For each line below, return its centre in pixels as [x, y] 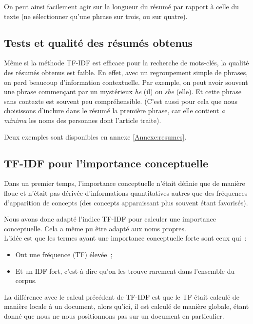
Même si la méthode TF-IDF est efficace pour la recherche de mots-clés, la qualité [126, 63]
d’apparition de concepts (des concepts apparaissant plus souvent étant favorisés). [126, 202]
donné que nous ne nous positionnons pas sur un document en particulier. [114, 315]
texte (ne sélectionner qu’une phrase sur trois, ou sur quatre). [96, 16]
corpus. [26, 280]
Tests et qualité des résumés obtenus [98, 42]
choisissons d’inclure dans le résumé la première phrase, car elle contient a [115, 111]
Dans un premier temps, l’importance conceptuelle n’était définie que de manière [125, 183]
